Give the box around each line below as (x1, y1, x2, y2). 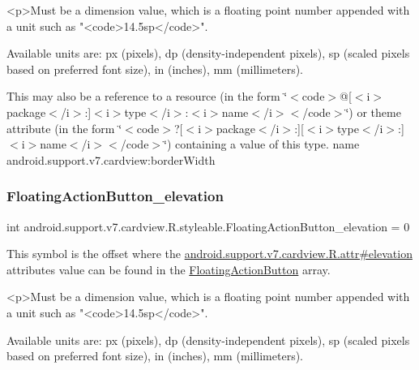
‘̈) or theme (345, 103, 401, 120)
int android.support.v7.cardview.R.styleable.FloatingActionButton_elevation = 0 (6, 217, 410, 234)
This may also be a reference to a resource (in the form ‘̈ (6, 88, 288, 105)
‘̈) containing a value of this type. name (164, 136, 360, 153)
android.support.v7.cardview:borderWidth (6, 151, 216, 168)
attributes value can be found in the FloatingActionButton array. (6, 260, 331, 277)
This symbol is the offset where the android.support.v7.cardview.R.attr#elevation (6, 245, 413, 262)
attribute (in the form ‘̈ (6, 119, 122, 136)
